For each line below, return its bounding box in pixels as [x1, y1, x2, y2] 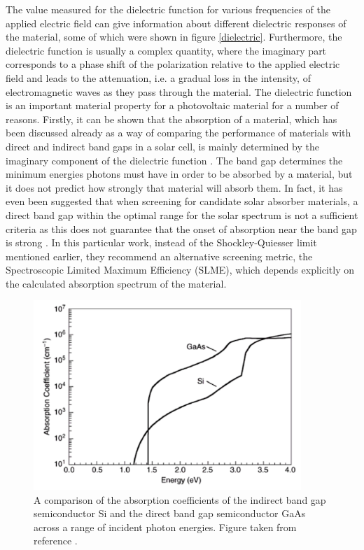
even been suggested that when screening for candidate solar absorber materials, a [6, 194, 358, 209]
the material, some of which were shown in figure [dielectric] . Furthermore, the [6, 29, 342, 44]
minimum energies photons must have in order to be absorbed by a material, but [6, 167, 353, 181]
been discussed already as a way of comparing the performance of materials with [6, 125, 351, 140]
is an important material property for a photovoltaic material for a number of [6, 98, 339, 113]
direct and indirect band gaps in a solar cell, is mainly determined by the [6, 139, 320, 153]
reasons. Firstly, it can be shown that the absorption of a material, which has [6, 111, 337, 126]
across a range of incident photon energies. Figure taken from [34, 519, 297, 534]
